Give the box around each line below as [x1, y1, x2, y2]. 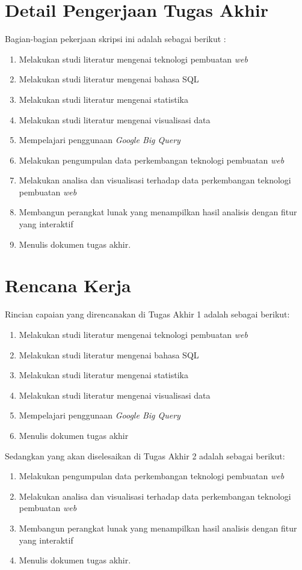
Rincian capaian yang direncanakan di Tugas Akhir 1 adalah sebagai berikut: [5, 308, 290, 320]
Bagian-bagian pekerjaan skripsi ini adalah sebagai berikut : [5, 32, 226, 45]
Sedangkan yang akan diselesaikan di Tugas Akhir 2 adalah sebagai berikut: [5, 449, 285, 462]
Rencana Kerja [5, 273, 131, 298]
